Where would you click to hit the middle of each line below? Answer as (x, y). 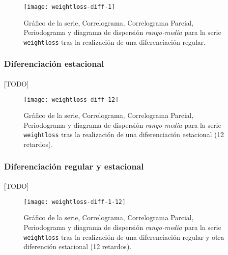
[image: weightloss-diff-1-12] (75, 202)
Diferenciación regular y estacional (74, 166)
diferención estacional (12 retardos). (78, 246)
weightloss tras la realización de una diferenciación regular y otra (124, 237)
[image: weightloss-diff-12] (71, 99)
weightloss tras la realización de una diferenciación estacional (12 (124, 134)
